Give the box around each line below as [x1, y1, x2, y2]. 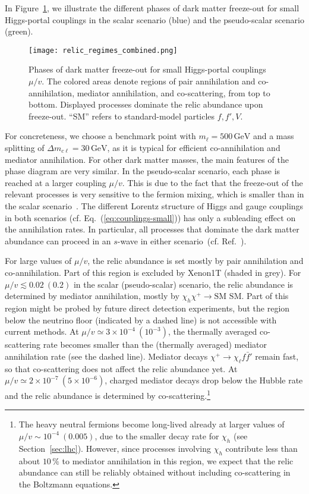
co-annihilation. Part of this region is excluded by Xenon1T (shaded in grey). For [5, 266, 301, 278]
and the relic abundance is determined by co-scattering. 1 [5, 388, 211, 401]
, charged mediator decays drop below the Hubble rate [105, 374, 303, 386]
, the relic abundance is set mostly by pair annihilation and [87, 254, 304, 267]
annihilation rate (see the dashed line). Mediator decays [5, 350, 208, 362]
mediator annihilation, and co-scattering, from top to [77, 86, 270, 99]
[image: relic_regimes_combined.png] [29, 46, 178, 55]
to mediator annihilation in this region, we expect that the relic [62, 454, 294, 467]
